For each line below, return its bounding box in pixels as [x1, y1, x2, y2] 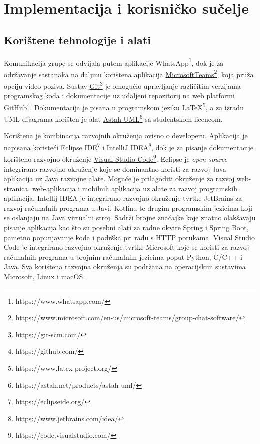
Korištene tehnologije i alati [4, 32, 151, 47]
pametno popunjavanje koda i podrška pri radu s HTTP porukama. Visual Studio [4, 232, 255, 242]
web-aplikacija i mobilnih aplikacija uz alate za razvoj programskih [32, 183, 238, 193]
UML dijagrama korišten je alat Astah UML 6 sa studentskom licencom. [4, 112, 223, 124]
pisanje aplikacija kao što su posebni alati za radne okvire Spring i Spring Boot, [4, 222, 249, 233]
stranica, [4, 183, 30, 193]
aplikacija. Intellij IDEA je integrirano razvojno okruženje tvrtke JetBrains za [4, 193, 242, 203]
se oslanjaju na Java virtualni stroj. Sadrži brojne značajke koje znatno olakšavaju [4, 212, 256, 223]
